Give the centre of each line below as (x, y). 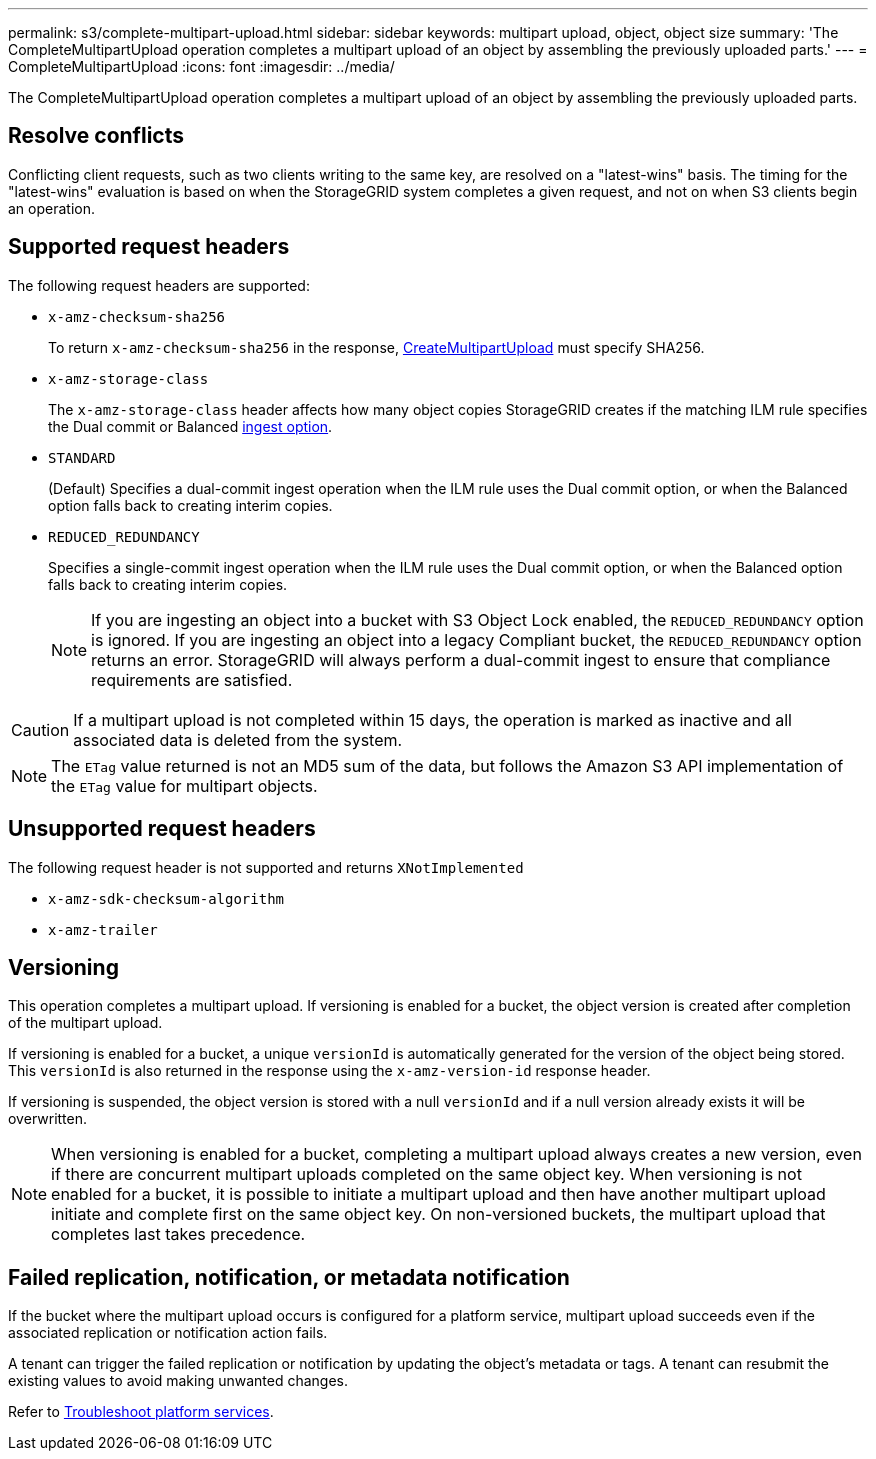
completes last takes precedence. (178, 1234)
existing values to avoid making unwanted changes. (178, 1381)
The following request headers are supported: (159, 285)
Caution (40, 729)
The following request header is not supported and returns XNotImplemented (266, 867)
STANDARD (82, 457)
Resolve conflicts (96, 136)
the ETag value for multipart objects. (184, 785)
